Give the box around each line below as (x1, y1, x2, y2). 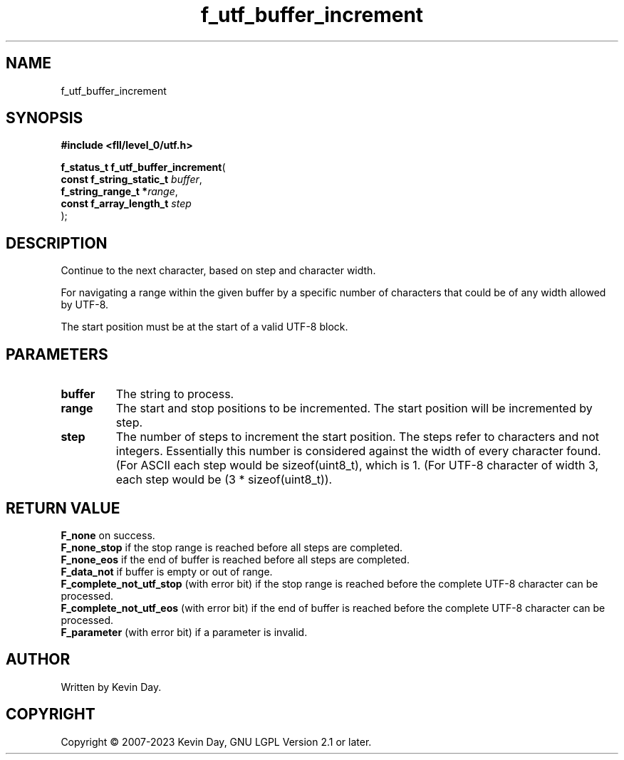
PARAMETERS (6, 345, 108, 363)
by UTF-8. (61, 298, 109, 311)
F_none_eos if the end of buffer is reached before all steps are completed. (61, 553, 410, 566)
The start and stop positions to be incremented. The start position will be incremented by (115, 401, 593, 416)
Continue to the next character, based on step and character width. (61, 264, 376, 277)
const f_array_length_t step (61, 197, 192, 210)
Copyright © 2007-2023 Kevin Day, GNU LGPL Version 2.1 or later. (61, 735, 372, 748)
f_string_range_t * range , (61, 185, 178, 198)
